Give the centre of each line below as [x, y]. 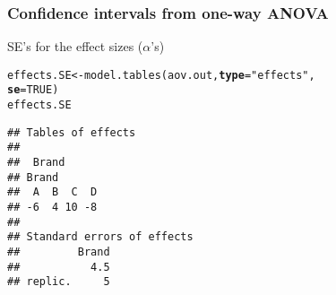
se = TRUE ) [33, 90]
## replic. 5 [59, 282]
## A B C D [52, 192]
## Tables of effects [72, 132]
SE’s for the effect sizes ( [75, 46]
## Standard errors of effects [100, 237]
